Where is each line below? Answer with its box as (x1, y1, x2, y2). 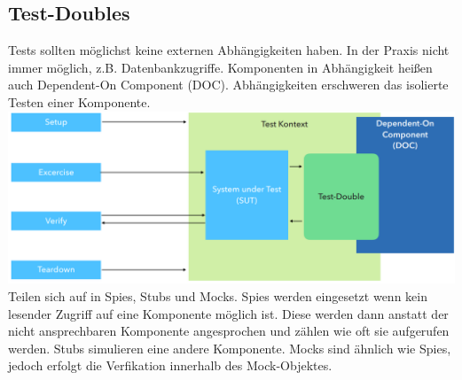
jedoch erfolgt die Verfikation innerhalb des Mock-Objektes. (8, 356, 333, 375)
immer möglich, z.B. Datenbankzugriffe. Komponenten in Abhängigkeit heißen (8, 58, 433, 76)
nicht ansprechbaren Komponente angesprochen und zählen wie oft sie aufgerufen (8, 322, 450, 340)
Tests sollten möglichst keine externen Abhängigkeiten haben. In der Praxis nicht (8, 41, 450, 59)
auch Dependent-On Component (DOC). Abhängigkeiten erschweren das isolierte (8, 75, 449, 94)
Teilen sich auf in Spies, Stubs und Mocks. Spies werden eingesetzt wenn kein (8, 287, 427, 306)
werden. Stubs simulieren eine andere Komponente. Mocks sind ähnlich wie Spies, (8, 338, 451, 357)
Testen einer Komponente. (8, 92, 151, 111)
